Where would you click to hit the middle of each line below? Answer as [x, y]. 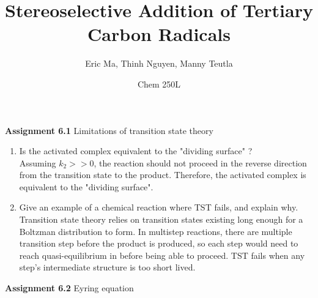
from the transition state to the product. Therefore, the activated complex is [163, 175]
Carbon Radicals [159, 34]
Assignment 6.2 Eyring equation [69, 288]
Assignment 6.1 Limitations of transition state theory [109, 130]
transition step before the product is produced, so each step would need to [159, 243]
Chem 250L [159, 84]
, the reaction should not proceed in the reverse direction [200, 162]
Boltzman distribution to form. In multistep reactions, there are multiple [156, 231]
